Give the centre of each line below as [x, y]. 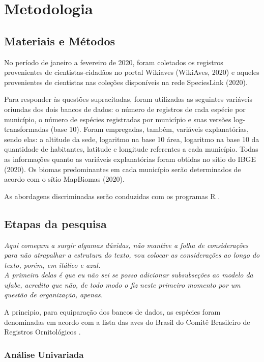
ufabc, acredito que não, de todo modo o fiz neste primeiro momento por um [122, 284]
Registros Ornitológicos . [42, 332]
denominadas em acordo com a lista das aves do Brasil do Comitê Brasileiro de [127, 322]
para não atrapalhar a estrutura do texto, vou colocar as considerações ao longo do [132, 255]
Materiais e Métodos [60, 40]
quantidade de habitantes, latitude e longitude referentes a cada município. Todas [131, 149]
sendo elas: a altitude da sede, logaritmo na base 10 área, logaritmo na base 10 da [132, 139]
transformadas [26, 129]
